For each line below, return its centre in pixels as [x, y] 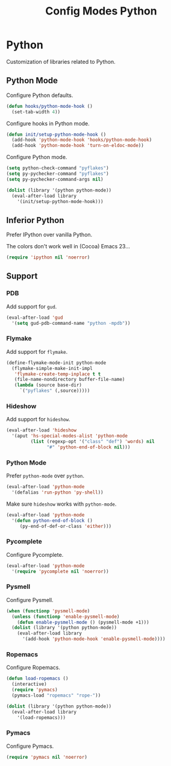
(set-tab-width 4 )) [36, 112]
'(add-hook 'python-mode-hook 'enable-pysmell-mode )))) [94, 639]
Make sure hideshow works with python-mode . [61, 504]
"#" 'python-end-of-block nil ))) [89, 447]
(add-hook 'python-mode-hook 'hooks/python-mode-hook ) [82, 140]
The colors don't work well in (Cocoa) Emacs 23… [68, 246]
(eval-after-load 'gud [35, 318]
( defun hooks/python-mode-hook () [50, 106]
